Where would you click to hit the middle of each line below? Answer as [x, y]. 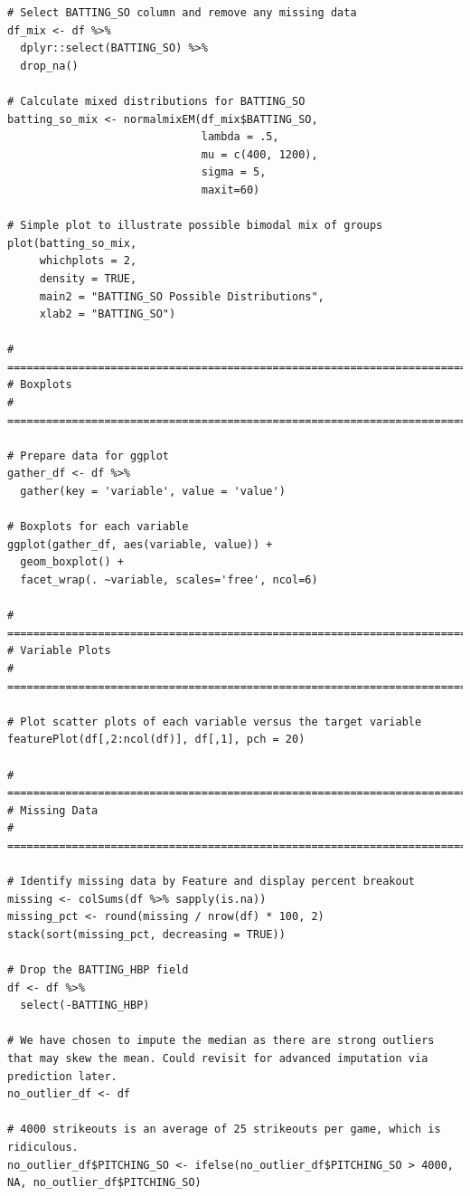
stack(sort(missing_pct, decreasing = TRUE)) [146, 934]
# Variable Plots [59, 651]
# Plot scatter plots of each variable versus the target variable [215, 721]
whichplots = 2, [88, 261]
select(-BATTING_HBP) [85, 1006]
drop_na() [49, 66]
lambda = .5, [240, 137]
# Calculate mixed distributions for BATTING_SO [156, 101]
